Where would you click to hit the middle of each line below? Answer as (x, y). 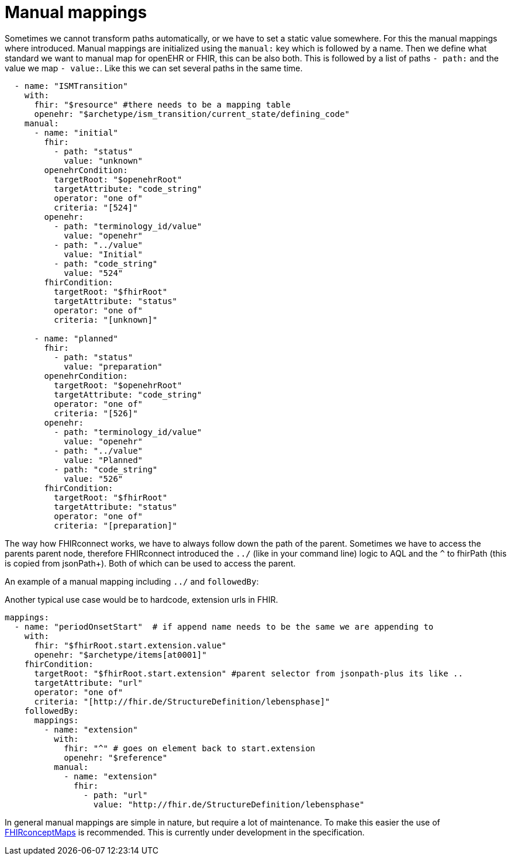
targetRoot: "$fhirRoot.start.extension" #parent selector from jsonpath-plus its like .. (248, 673)
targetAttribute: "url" (89, 683)
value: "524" (94, 273)
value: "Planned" (103, 460)
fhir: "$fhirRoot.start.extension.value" (130, 645)
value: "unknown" (103, 160)
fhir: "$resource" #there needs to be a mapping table (162, 104)
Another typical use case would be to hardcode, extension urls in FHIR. (141, 599)
